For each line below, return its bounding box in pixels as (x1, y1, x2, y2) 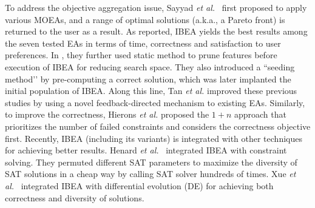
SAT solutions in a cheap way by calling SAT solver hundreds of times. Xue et (5, 167, 296, 180)
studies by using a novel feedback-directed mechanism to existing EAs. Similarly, (5, 96, 305, 109)
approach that (234, 108, 286, 121)
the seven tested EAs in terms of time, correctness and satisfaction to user (5, 36, 281, 49)
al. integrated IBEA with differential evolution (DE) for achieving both (5, 179, 274, 192)
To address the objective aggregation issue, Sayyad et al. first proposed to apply (5, 1, 307, 13)
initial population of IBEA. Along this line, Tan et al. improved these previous (5, 84, 297, 97)
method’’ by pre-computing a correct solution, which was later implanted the (5, 72, 291, 85)
